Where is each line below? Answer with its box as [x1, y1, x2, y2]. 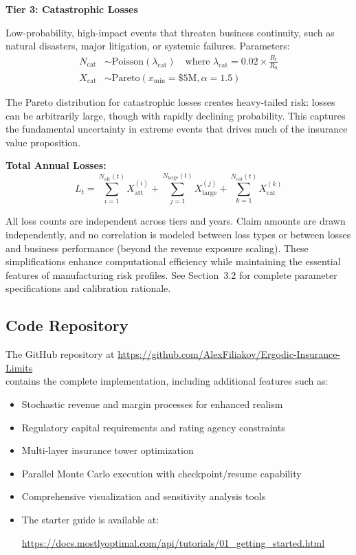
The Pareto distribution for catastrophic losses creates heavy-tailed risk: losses [5, 95, 335, 109]
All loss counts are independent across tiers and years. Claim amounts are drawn [5, 214, 346, 228]
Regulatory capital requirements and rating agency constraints [21, 420, 285, 434]
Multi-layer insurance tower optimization [21, 443, 194, 457]
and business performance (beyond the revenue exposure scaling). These [5, 240, 309, 255]
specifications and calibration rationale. [5, 281, 171, 295]
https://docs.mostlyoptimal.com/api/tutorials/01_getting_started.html [21, 535, 325, 550]
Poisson [111, 56, 144, 67]
